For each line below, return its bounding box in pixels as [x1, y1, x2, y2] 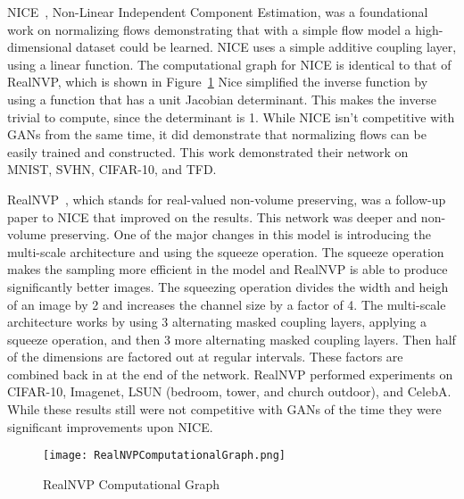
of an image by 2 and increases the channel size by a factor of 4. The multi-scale [7, 295, 446, 313]
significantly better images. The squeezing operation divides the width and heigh [7, 277, 449, 295]
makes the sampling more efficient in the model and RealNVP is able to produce [7, 260, 448, 279]
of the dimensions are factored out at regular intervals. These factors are [7, 347, 403, 366]
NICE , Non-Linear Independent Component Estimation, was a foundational [7, 3, 428, 21]
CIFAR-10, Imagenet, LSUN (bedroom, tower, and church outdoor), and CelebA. [7, 382, 452, 401]
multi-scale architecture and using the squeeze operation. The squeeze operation [7, 242, 444, 261]
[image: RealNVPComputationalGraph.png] [43, 449, 286, 462]
